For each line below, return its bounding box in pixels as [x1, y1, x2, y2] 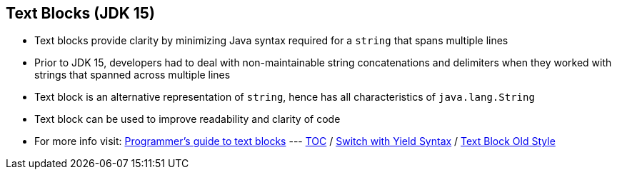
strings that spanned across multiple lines [34, 69, 231, 81]
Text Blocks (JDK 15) [6, 4, 155, 22]
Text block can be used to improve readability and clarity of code [34, 113, 341, 126]
